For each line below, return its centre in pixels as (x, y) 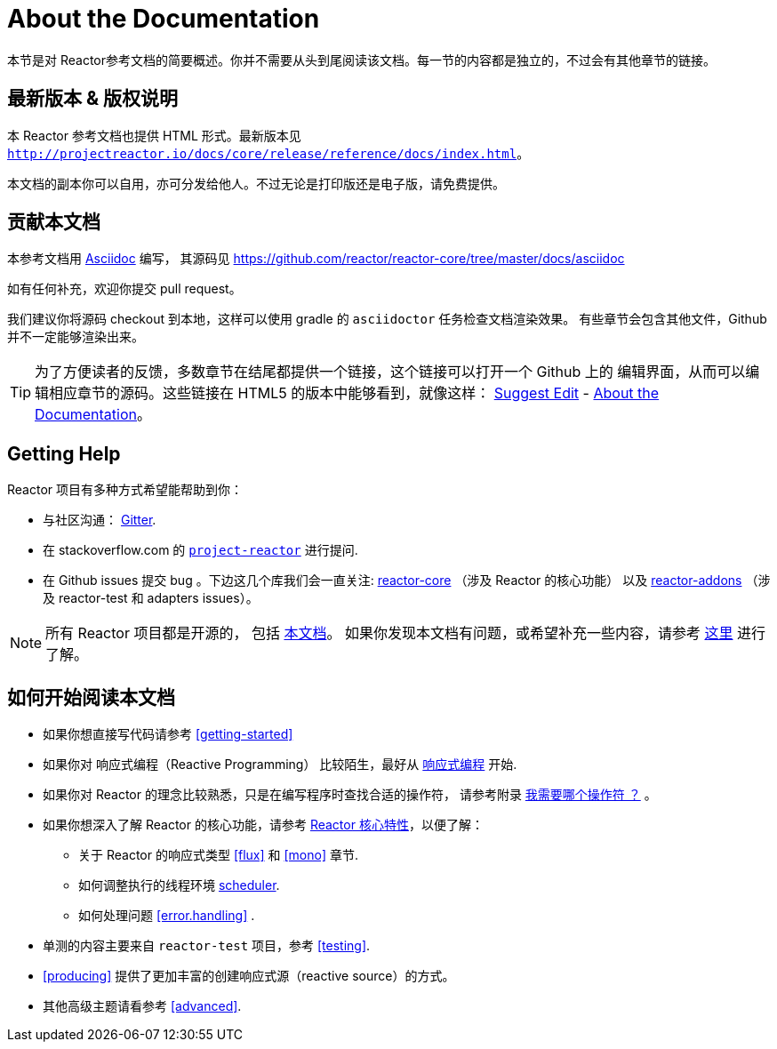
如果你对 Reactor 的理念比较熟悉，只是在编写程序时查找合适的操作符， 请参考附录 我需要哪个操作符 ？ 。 (350, 795)
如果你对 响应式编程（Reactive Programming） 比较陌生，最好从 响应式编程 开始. (280, 765)
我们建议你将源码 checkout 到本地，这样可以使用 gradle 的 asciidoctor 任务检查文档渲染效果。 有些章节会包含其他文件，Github (387, 319)
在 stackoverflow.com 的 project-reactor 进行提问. (200, 550)
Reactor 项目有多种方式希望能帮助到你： (125, 490)
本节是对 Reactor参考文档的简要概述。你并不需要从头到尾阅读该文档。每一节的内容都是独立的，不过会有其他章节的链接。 (362, 60)
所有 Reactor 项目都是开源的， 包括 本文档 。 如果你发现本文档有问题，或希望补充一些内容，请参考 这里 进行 (405, 633)
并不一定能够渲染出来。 (76, 337)
